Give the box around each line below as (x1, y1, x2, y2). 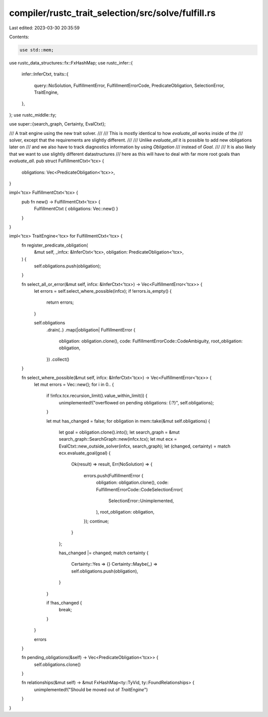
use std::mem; (19, 47, 54, 53)
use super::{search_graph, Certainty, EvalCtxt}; (9, 121, 106, 127)
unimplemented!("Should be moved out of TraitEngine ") (34, 686, 148, 692)
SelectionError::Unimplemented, (108, 498, 174, 504)
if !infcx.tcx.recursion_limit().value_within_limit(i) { (46, 392, 148, 399)
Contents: (9, 34, 29, 40)
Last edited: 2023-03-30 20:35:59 (9, 25, 80, 31)
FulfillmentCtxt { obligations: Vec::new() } (34, 206, 119, 212)
